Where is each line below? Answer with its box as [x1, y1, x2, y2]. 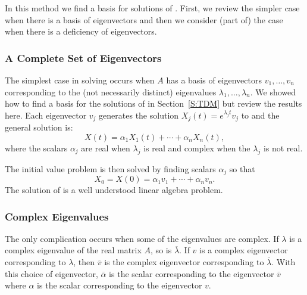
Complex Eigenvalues [5, 209, 109, 223]
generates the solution [99, 108, 179, 121]
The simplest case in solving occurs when [5, 74, 155, 86]
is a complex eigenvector [199, 244, 288, 256]
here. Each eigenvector [5, 108, 87, 121]
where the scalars [5, 141, 68, 154]
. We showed [250, 85, 296, 98]
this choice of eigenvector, [5, 267, 98, 280]
